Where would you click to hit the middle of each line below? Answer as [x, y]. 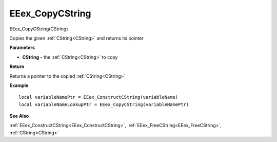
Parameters [22, 48]
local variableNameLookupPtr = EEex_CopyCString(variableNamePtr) [104, 104]
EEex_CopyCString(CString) [39, 29]
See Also [19, 116]
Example [19, 85]
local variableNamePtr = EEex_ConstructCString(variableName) [98, 97]
